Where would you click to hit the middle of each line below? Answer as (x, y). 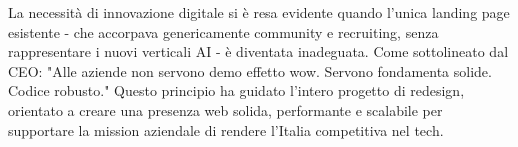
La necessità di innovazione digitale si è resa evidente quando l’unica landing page (259, 12)
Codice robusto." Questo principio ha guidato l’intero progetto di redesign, (236, 90)
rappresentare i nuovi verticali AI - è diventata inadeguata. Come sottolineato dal (258, 51)
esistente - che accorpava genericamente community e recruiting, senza (223, 31)
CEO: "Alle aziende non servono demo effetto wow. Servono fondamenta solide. (250, 70)
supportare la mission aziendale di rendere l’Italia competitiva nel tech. (226, 129)
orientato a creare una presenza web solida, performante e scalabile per (225, 109)
